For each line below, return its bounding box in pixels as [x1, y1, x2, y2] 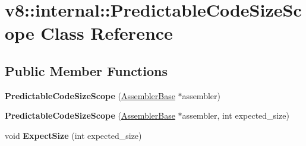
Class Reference [40, 21, 173, 45]
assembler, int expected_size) [182, 109, 289, 122]
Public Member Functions [5, 61, 168, 80]
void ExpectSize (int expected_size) [5, 129, 142, 141]
